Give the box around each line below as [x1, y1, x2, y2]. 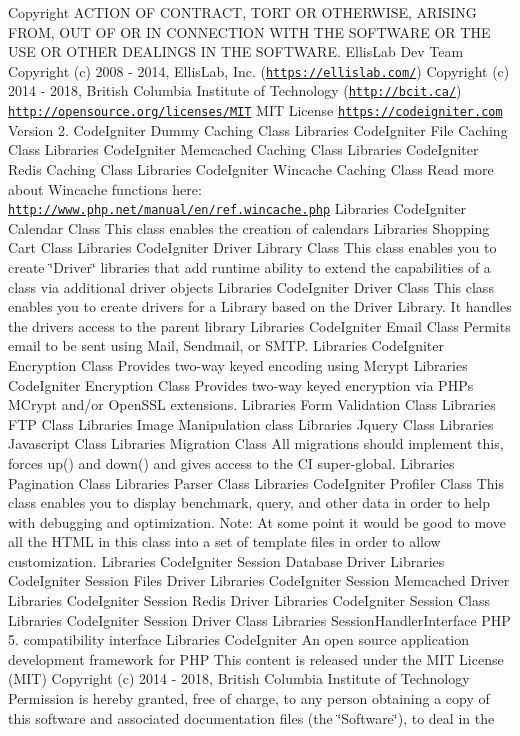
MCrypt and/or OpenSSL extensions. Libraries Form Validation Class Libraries [8, 394, 496, 415]
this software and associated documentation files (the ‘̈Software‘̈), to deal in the [8, 707, 495, 728]
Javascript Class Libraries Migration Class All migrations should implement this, [8, 433, 504, 454]
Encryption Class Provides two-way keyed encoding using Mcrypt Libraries [8, 354, 468, 375]
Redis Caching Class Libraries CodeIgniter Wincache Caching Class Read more [8, 158, 494, 179]
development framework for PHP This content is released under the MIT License [8, 648, 504, 669]
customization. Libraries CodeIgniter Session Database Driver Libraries [8, 550, 445, 571]
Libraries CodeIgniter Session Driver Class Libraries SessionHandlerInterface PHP [8, 609, 511, 630]
